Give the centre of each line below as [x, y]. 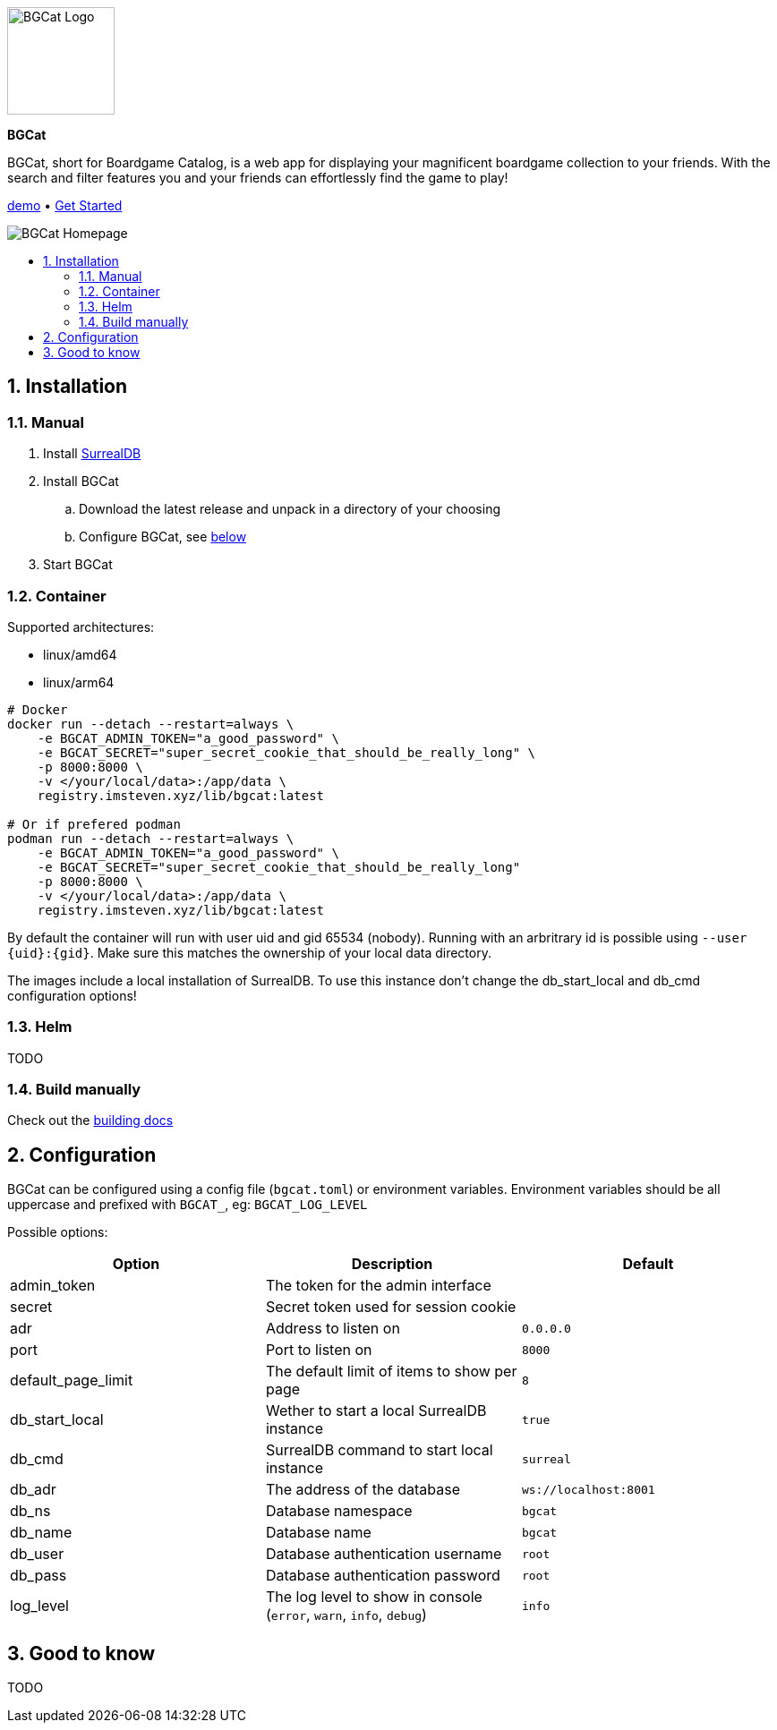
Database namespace [339, 1511]
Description [392, 1264]
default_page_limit [72, 1381]
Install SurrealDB [92, 454]
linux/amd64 [80, 654]
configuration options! [72, 995]
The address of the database [363, 1490]
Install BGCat [81, 482]
